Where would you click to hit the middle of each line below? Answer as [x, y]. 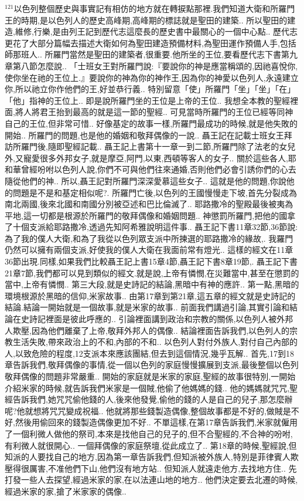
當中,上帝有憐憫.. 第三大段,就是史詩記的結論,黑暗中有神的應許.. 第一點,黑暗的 [152, 284]
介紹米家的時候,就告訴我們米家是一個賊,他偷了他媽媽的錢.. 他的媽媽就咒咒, [147, 387]
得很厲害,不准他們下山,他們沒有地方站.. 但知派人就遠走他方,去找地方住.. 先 [155, 468]
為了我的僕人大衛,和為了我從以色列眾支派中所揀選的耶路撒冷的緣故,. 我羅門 [149, 238]
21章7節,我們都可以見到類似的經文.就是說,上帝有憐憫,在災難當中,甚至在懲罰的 [152, 272]
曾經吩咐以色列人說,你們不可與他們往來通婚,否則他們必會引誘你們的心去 [158, 169]
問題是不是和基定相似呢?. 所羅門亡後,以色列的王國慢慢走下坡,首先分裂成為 [155, 192]
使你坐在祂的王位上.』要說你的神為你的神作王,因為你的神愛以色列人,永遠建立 [152, 77]
